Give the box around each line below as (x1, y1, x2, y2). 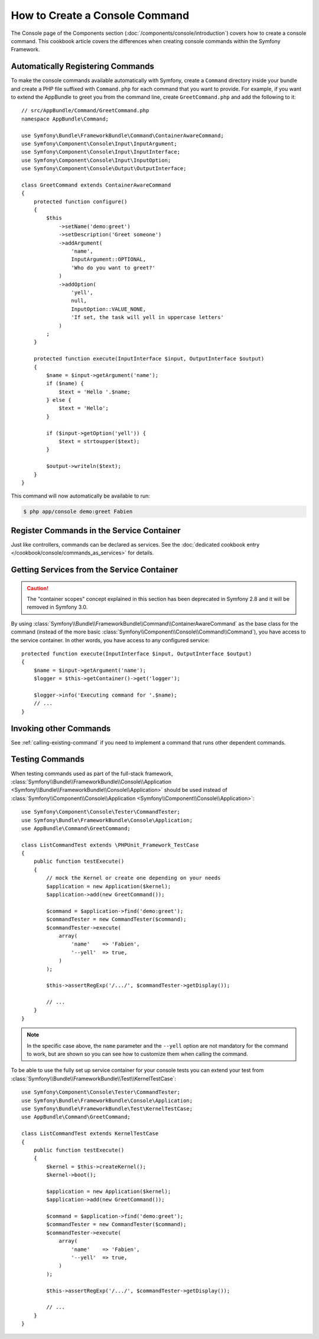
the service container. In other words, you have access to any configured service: (11, 636, 210, 643)
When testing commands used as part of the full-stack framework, (11, 770, 174, 777)
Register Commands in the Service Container (11, 525, 181, 535)
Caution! (27, 584, 49, 591)
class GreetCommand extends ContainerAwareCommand (21, 181, 171, 188)
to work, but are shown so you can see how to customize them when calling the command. (27, 1051, 248, 1058)
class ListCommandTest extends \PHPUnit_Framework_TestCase (21, 841, 199, 848)
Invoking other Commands (11, 723, 111, 733)
